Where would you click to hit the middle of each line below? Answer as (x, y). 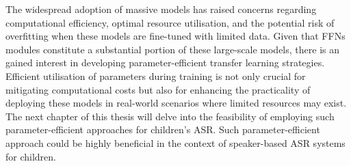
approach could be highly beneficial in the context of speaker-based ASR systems (175, 142)
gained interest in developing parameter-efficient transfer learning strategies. (165, 63)
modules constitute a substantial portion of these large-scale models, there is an (172, 49)
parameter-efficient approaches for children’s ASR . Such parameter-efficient (163, 129)
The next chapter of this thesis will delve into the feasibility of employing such (170, 116)
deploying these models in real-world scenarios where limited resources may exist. (176, 103)
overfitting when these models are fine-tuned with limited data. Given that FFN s (175, 36)
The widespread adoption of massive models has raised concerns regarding (161, 9)
